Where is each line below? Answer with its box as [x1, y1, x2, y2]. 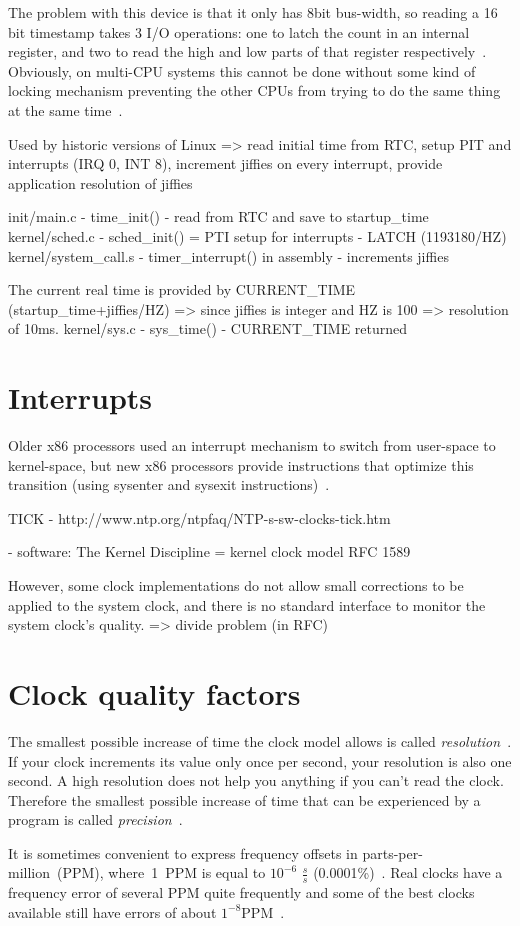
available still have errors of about [8, 901, 217, 922]
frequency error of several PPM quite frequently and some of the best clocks [8, 882, 475, 903]
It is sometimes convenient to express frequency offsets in [8, 842, 358, 863]
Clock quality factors [8, 672, 301, 713]
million [8, 862, 51, 883]
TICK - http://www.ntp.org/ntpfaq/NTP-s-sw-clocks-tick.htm [8, 507, 391, 528]
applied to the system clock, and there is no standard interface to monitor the [8, 594, 486, 615]
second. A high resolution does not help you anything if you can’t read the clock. [8, 770, 504, 791]
